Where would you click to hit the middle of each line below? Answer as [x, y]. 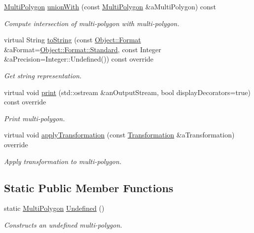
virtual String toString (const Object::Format [73, 40]
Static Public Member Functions [89, 187]
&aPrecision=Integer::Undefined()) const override [79, 59]
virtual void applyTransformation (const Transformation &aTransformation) [119, 135]
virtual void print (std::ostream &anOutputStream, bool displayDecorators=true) [127, 92]
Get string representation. [43, 75]
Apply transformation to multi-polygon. [63, 161]
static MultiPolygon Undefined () [54, 208]
